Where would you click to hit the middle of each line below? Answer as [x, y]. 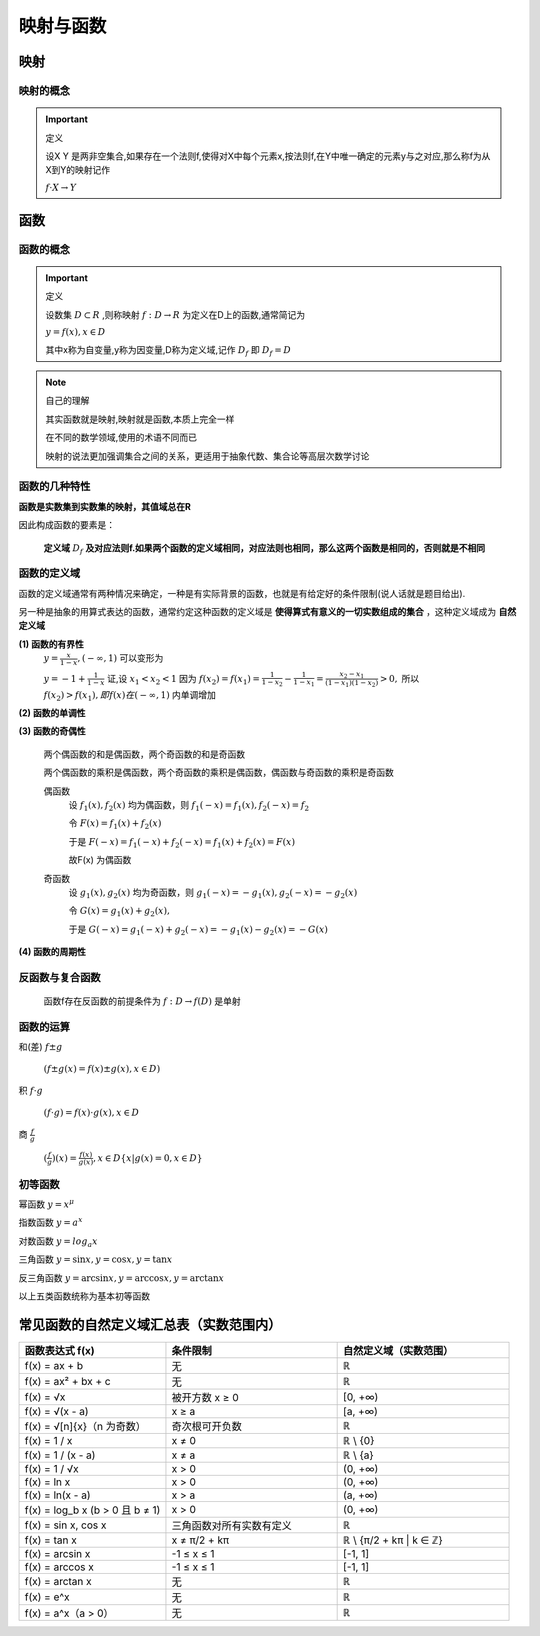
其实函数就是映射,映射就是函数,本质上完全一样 [140, 419]
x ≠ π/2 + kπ [200, 1540]
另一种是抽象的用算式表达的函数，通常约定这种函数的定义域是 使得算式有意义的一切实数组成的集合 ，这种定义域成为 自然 [267, 612]
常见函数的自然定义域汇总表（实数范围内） [150, 1324]
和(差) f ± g [40, 1047]
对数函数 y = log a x [58, 1242]
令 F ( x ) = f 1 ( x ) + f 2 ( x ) [115, 824]
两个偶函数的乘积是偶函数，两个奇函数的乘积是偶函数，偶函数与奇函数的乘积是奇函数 [218, 772]
